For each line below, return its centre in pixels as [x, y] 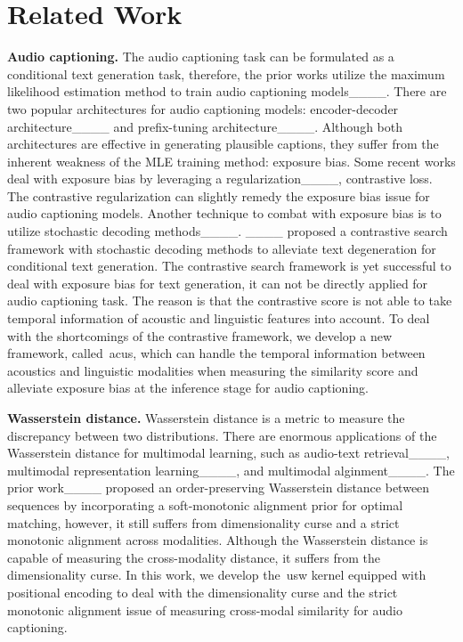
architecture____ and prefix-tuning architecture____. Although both [205, 126]
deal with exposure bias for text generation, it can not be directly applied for [218, 283]
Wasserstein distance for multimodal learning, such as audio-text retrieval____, [228, 453]
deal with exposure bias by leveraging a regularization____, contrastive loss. [220, 179]
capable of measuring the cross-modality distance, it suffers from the [194, 557]
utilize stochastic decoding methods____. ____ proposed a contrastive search [227, 231]
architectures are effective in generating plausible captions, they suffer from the [223, 144]
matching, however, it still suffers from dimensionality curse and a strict [203, 522]
